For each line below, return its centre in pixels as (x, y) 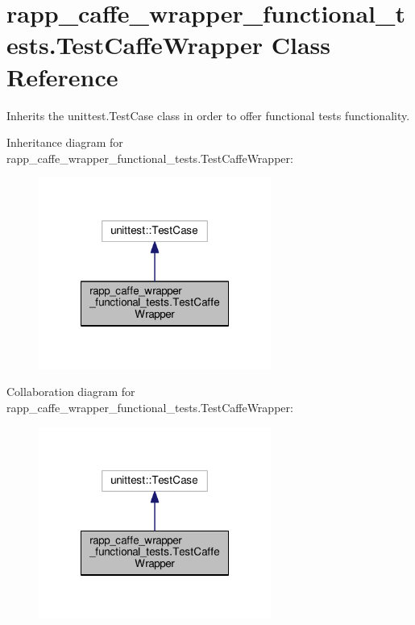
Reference (62, 76)
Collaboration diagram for (71, 392)
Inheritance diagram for (65, 142)
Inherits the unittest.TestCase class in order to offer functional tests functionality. (208, 115)
